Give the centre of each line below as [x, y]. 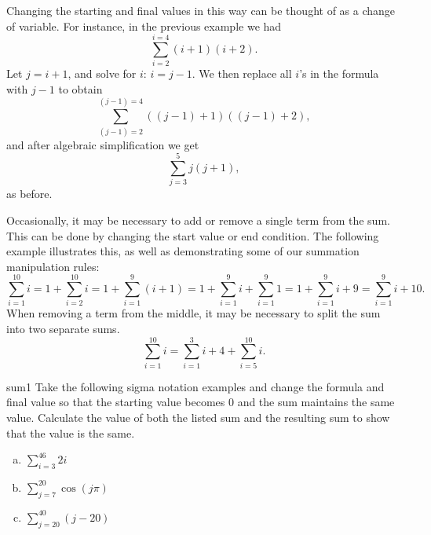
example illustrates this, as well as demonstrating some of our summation [183, 251]
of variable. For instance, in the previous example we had [144, 26]
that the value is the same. [71, 432]
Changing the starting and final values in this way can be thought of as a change [201, 10]
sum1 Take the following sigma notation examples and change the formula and [195, 386]
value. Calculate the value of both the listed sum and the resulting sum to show [198, 417]
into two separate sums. [63, 329]
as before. [29, 194]
